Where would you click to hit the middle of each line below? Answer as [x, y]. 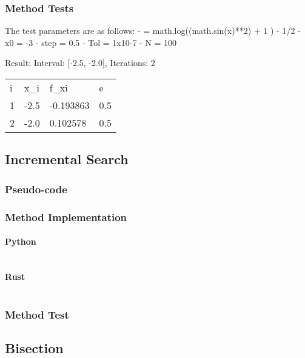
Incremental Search [67, 159]
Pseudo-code [36, 189]
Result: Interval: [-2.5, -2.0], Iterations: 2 [80, 63]
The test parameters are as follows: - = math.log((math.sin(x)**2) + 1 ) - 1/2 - [153, 31]
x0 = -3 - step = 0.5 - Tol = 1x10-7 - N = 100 [91, 42]
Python [21, 241]
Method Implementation [66, 217]
